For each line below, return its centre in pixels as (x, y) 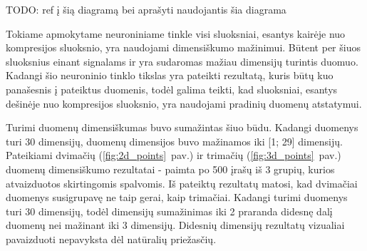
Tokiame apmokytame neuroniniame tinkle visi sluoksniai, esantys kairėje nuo (176, 33)
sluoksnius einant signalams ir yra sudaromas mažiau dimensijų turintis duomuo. (182, 61)
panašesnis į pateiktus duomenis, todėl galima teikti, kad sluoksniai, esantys (172, 89)
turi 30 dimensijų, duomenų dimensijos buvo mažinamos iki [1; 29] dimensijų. (174, 141)
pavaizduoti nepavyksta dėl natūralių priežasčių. (111, 239)
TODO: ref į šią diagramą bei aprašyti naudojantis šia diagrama (146, 9)
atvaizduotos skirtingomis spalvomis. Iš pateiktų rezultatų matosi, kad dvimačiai (182, 183)
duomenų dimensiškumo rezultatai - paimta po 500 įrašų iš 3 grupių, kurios (170, 169)
